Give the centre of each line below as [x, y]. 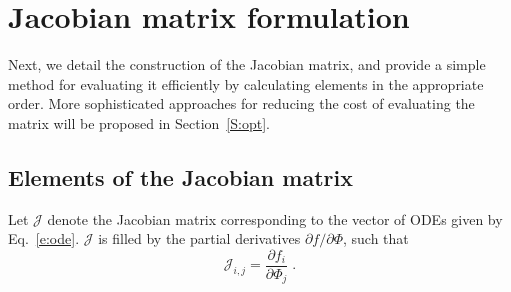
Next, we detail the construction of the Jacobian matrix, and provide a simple [247, 64]
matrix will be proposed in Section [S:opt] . [139, 122]
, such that [375, 238]
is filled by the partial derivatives [199, 238]
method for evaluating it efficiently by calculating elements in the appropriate [246, 83]
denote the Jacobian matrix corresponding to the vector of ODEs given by [275, 218]
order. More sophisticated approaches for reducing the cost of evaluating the [241, 103]
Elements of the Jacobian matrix [180, 176]
